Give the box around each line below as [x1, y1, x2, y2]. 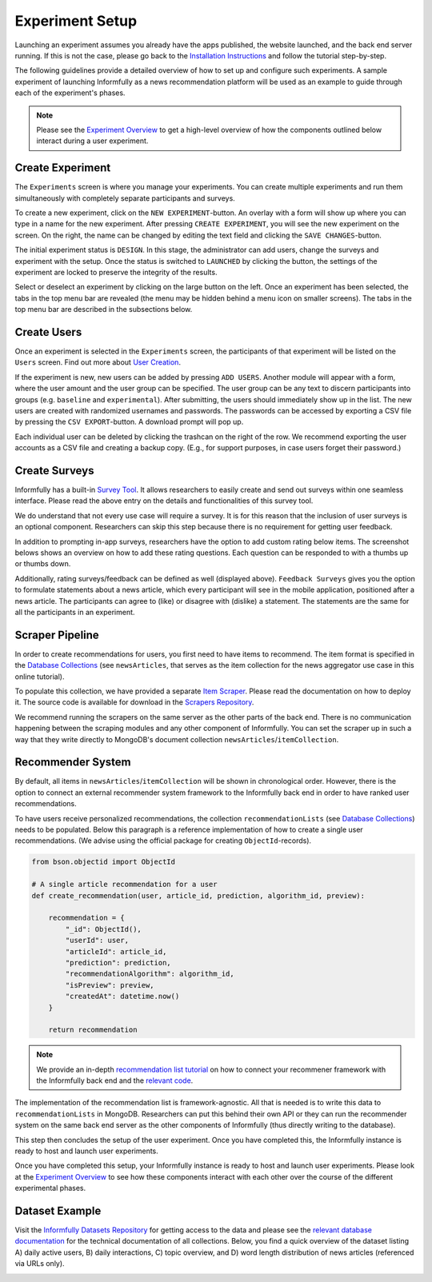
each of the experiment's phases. [14, 88, 126, 98]
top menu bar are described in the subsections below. [14, 305, 193, 314]
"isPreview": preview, [65, 980, 155, 989]
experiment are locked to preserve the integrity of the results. [14, 267, 218, 277]
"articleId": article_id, [65, 947, 167, 956]
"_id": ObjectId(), [65, 925, 142, 933]
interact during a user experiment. [36, 136, 149, 146]
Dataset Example [14, 1204, 102, 1217]
